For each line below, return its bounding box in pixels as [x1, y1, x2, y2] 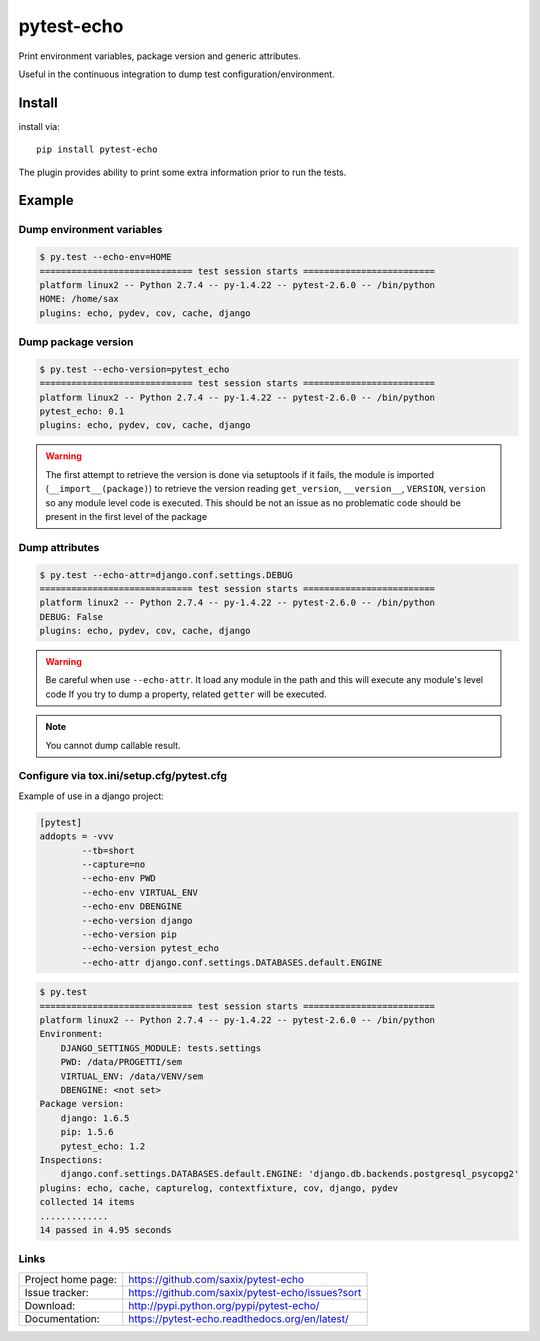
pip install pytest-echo [36, 144, 158, 155]
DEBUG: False [39, 611, 104, 622]
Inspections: [39, 1154, 104, 1165]
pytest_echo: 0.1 [39, 406, 125, 417]
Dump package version [18, 335, 134, 349]
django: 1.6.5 [60, 1112, 130, 1124]
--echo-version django [81, 915, 194, 926]
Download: [24, 1298, 76, 1312]
